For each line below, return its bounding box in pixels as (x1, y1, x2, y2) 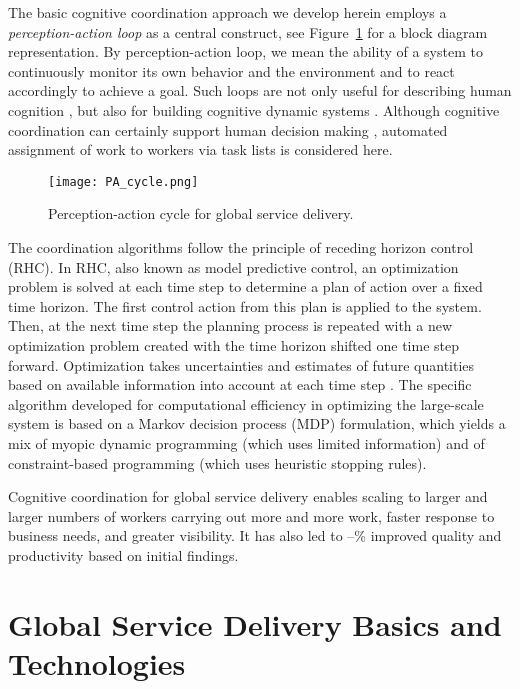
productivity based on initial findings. (8, 544, 239, 565)
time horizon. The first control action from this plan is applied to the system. (8, 295, 482, 316)
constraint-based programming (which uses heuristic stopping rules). (8, 452, 427, 473)
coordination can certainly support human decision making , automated (8, 119, 448, 140)
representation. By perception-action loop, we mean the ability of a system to (8, 41, 483, 62)
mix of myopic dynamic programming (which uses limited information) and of (8, 432, 485, 453)
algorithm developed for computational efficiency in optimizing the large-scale (8, 393, 484, 414)
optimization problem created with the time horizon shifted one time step (8, 334, 459, 355)
